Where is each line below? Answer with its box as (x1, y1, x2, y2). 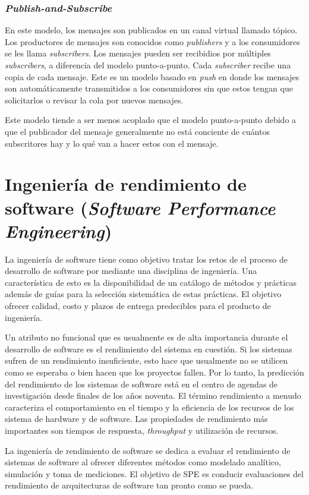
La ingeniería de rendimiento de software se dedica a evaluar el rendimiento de (5, 444, 291, 456)
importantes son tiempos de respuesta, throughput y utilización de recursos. (5, 424, 279, 436)
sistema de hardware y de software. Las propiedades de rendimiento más (5, 412, 268, 425)
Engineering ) (5, 218, 112, 243)
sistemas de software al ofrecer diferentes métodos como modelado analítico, (5, 456, 281, 468)
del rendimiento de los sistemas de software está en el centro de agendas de (5, 377, 278, 390)
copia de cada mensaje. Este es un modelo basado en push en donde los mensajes (5, 70, 299, 83)
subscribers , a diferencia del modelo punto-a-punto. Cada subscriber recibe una (5, 59, 291, 71)
